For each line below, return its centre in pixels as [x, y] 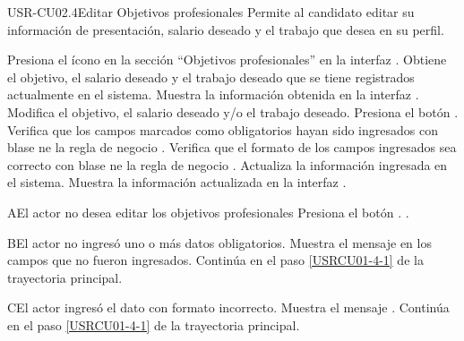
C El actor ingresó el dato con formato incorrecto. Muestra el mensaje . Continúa [228, 307]
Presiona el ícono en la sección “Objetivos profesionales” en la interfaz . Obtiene [227, 60]
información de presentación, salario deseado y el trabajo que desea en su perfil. [226, 29]
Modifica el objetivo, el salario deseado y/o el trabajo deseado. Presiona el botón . [233, 111]
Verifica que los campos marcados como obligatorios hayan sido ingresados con [223, 129]
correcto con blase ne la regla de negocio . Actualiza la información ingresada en [228, 164]
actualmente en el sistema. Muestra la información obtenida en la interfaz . [213, 94]
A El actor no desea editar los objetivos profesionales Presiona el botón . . [208, 212]
